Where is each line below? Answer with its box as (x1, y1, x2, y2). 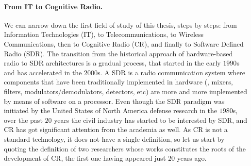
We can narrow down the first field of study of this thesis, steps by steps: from (4, 19, 237, 30)
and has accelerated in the (4, 67, 82, 77)
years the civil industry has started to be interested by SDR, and (54, 115, 248, 125)
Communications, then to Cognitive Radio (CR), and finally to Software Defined (4, 38, 244, 49)
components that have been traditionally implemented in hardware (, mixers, (4, 77, 233, 87)
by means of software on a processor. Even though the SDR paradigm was (4, 96, 225, 106)
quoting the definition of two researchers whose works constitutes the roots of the (4, 143, 246, 153)
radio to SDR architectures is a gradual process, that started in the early (4, 58, 221, 68)
